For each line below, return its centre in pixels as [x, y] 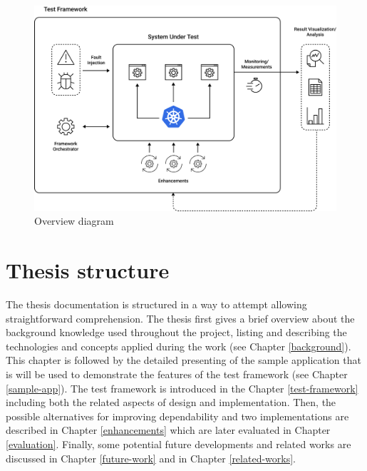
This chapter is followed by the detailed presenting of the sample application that [183, 360]
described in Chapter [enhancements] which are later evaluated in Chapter [168, 430]
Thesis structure [88, 270]
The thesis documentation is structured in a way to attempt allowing [156, 304]
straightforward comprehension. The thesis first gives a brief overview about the [180, 318]
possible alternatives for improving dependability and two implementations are [177, 416]
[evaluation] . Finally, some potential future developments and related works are [179, 444]
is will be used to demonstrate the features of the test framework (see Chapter [177, 374]
